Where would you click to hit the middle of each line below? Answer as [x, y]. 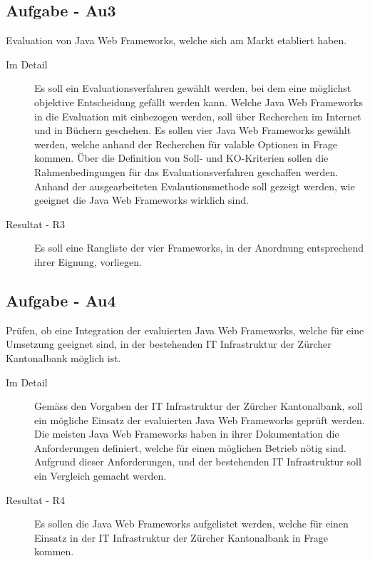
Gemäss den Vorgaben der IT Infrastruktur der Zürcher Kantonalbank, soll [199, 406]
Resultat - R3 [35, 223]
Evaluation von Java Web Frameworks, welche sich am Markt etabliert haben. [176, 40]
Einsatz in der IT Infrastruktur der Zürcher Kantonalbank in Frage [181, 537]
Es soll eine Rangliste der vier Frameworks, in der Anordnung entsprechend [199, 248]
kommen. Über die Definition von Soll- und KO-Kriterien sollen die [181, 158]
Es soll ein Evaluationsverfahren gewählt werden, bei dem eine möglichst [193, 88]
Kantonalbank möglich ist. [63, 357]
